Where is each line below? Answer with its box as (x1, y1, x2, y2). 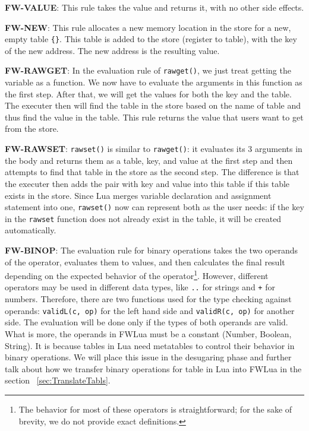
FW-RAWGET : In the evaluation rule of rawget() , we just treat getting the (5, 64, 291, 77)
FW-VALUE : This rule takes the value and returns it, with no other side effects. (5, 1, 304, 13)
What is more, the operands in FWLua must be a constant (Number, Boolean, (5, 327, 292, 340)
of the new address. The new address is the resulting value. (5, 44, 220, 56)
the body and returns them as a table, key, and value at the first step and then (5, 154, 293, 166)
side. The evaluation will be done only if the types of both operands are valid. (5, 316, 288, 328)
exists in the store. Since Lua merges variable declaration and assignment (5, 189, 272, 201)
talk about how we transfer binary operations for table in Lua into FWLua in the (5, 362, 302, 375)
